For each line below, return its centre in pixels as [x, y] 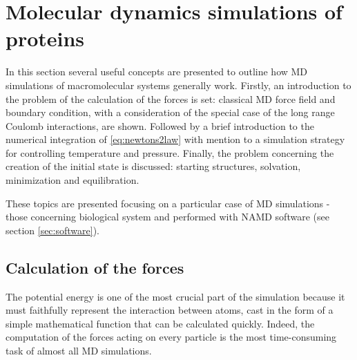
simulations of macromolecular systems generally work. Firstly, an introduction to [178, 85]
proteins [45, 38]
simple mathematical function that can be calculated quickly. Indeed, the [160, 323]
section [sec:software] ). [52, 230]
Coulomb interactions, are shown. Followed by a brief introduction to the [160, 125]
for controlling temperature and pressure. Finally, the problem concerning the [170, 152]
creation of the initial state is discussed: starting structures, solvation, [153, 166]
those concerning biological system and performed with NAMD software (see [167, 217]
